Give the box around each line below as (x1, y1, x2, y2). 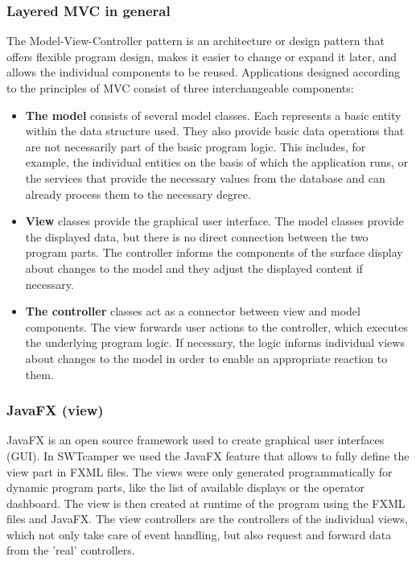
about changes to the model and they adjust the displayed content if (25, 259, 363, 276)
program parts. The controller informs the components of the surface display (25, 244, 403, 261)
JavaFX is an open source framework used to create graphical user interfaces (6, 431, 385, 448)
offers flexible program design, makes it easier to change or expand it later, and (6, 47, 397, 64)
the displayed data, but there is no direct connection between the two (25, 228, 369, 245)
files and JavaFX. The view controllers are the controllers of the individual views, (6, 510, 408, 527)
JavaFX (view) (6, 400, 104, 420)
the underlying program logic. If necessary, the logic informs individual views (25, 334, 405, 351)
